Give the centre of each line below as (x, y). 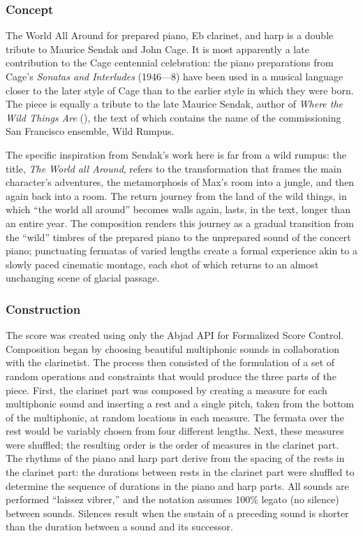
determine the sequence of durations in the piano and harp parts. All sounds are (177, 485)
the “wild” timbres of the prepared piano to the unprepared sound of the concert (178, 237)
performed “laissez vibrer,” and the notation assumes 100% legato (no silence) (172, 499)
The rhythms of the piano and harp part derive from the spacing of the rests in (175, 458)
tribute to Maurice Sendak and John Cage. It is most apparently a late (157, 49)
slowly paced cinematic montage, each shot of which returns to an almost (162, 264)
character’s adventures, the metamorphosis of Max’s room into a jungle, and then (180, 182)
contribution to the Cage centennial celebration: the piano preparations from (170, 63)
